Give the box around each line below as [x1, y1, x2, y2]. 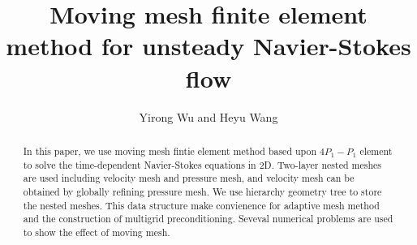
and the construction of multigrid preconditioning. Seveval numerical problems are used [23, 212, 393, 226]
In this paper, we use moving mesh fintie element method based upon [23, 144, 317, 157]
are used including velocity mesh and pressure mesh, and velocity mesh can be [23, 171, 355, 185]
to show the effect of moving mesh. [23, 225, 170, 239]
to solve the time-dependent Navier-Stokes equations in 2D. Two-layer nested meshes [23, 157, 381, 171]
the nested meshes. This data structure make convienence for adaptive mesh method [23, 198, 380, 212]
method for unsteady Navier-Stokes [6, 29, 411, 62]
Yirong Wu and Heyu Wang [139, 108, 278, 125]
